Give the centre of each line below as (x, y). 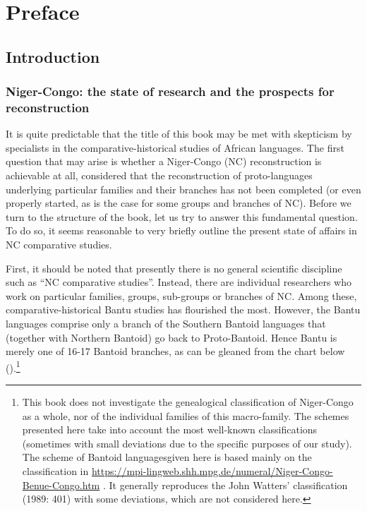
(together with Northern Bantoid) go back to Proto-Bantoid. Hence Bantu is (172, 337)
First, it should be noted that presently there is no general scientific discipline (174, 268)
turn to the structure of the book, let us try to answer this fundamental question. (182, 216)
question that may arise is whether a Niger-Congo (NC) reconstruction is (164, 161)
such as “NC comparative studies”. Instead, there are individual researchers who (179, 282)
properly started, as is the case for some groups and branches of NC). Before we (179, 203)
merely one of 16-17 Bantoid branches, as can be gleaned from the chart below (175, 351)
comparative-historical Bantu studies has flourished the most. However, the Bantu (183, 309)
